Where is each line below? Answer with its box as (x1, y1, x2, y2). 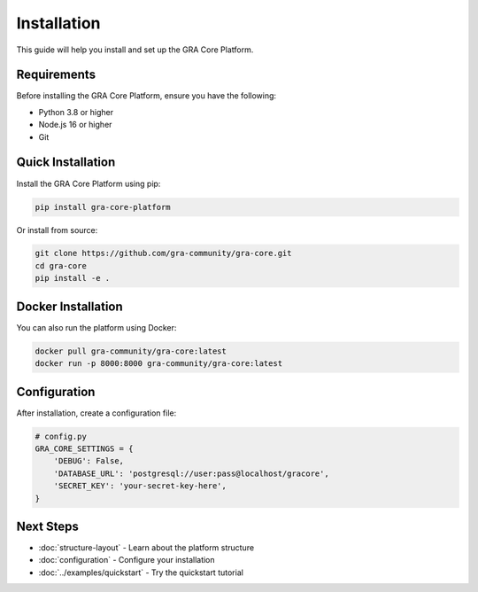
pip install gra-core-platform (35, 202, 172, 212)
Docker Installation (16, 299, 123, 314)
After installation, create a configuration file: (16, 408, 177, 418)
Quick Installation (16, 155, 116, 170)
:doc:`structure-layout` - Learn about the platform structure (38, 542, 255, 553)
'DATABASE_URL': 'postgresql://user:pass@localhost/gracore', (53, 468, 329, 479)
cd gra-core (35, 261, 88, 270)
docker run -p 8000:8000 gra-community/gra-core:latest (35, 359, 283, 369)
